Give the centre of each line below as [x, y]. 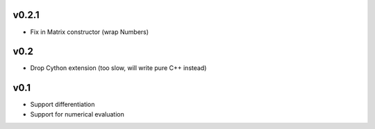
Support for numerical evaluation [77, 114]
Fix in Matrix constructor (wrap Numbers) [90, 32]
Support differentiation [62, 105]
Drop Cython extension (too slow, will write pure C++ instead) [118, 68]
